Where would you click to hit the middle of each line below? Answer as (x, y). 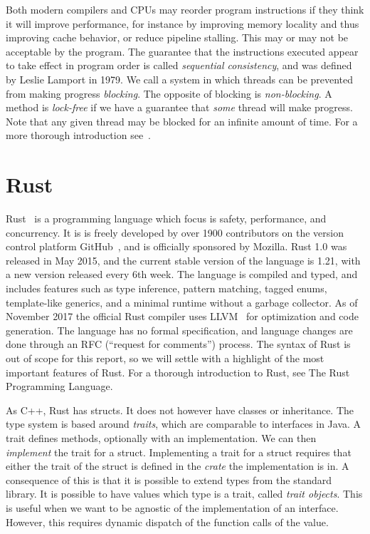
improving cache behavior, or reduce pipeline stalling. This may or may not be (177, 37)
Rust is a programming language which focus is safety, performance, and (166, 219)
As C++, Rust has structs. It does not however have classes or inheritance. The (180, 410)
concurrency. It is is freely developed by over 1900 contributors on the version (175, 232)
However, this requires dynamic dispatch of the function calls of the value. (167, 522)
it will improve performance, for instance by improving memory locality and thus (183, 23)
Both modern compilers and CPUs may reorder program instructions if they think (185, 9)
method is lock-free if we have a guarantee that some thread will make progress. (179, 107)
